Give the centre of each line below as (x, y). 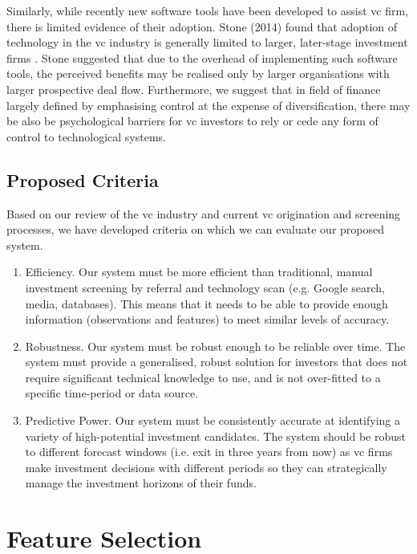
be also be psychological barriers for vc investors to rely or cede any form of (192, 121)
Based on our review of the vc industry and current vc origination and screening (204, 213)
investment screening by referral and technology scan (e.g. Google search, (205, 287)
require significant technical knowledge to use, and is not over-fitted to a (203, 377)
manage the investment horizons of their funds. (141, 483)
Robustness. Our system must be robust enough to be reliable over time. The (215, 346)
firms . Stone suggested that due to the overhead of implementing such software (202, 57)
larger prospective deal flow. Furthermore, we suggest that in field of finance (194, 89)
